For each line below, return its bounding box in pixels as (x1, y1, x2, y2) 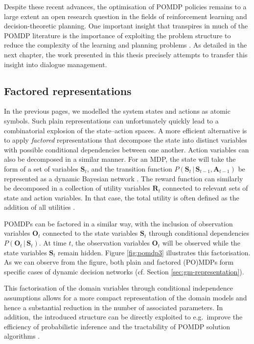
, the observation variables (71, 238, 150, 248)
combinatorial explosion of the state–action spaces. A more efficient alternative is (4, 125, 247, 135)
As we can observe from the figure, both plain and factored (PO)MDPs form (4, 257, 234, 267)
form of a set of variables (4, 163, 78, 173)
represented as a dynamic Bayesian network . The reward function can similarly (4, 173, 243, 183)
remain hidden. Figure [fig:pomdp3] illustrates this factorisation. (58, 247, 251, 257)
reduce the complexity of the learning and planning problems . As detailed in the (4, 40, 247, 50)
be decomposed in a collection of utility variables (4, 183, 150, 193)
